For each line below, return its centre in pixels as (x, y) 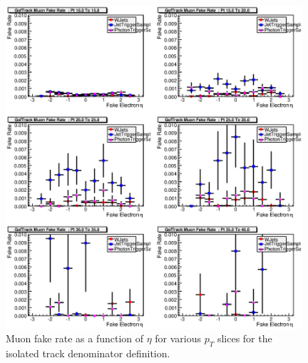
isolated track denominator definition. (88, 353)
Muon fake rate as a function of (75, 338)
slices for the (245, 338)
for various (178, 338)
